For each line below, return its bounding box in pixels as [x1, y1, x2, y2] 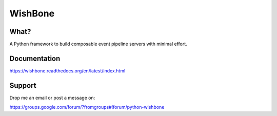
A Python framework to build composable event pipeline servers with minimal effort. [9, 41, 187, 47]
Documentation [9, 54, 61, 63]
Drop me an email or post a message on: [9, 94, 95, 101]
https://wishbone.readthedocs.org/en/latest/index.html [9, 67, 126, 74]
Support [9, 81, 36, 90]
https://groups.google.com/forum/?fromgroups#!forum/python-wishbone [9, 104, 165, 110]
